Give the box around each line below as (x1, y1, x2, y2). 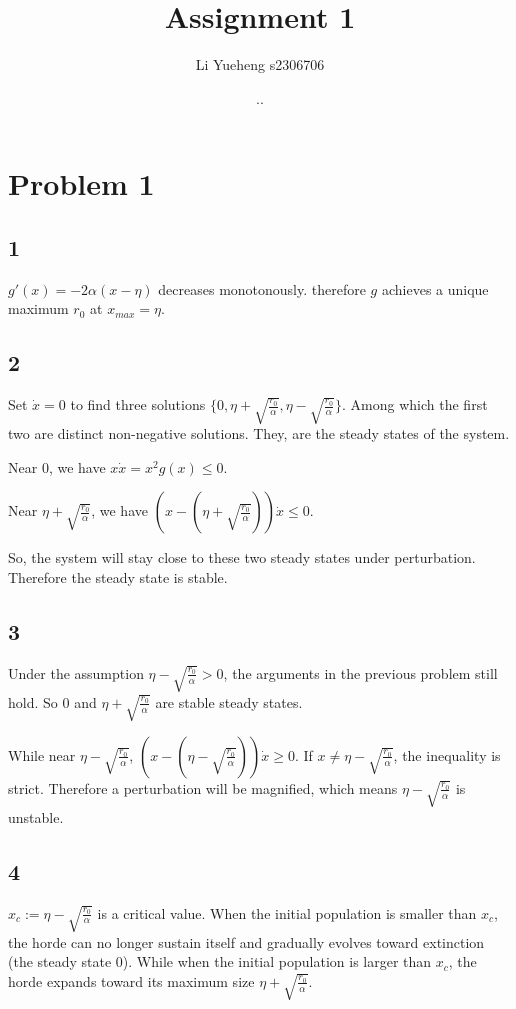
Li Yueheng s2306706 (195, 54, 325, 75)
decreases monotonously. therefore (158, 278, 366, 299)
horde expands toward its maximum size (8, 970, 255, 991)
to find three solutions (70, 394, 206, 415)
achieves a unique (381, 278, 489, 299)
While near (8, 744, 76, 765)
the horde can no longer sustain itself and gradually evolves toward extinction (8, 931, 485, 952)
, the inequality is (393, 744, 501, 765)
